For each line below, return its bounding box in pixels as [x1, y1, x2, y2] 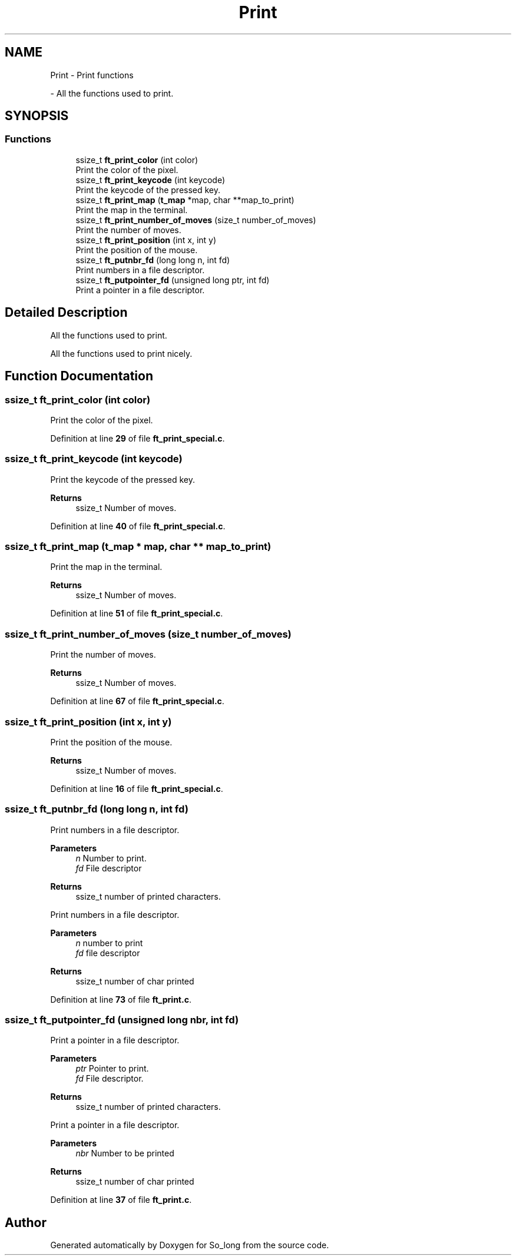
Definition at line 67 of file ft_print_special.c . [50, 696, 224, 707]
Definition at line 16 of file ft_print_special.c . [50, 783, 223, 794]
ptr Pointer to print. [75, 1063, 149, 1074]
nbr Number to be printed [75, 1148, 174, 1159]
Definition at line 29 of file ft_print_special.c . [50, 433, 225, 443]
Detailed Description [5, 305, 128, 320]
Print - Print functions [50, 69, 134, 80]
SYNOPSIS [5, 108, 69, 124]
